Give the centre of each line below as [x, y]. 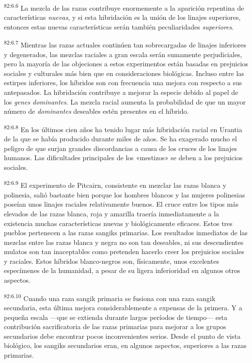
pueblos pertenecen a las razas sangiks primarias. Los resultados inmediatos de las [126, 233]
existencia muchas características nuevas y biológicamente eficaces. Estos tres [118, 223]
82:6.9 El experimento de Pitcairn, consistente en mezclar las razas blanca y [115, 184]
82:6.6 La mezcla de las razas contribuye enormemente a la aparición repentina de [124, 7]
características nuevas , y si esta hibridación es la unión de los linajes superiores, [122, 17]
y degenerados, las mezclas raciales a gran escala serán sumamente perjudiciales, [123, 54]
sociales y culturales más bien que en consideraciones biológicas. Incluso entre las [124, 73]
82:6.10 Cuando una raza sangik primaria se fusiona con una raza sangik [110, 297]
